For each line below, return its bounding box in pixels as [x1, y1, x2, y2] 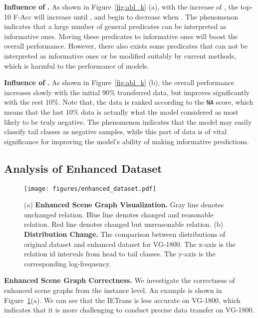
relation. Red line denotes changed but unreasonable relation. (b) [24, 219, 224, 229]
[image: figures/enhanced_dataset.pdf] [24, 185, 156, 192]
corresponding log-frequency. [24, 258, 111, 268]
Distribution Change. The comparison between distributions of [24, 229, 226, 239]
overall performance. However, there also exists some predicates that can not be [4, 41, 248, 51]
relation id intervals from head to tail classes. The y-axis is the [24, 248, 216, 259]
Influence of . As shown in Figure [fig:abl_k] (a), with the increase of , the [4, 2, 239, 12]
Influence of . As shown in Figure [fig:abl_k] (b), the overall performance [4, 77, 235, 88]
